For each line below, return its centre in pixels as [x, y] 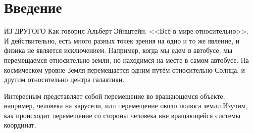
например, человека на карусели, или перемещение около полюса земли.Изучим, [126, 106]
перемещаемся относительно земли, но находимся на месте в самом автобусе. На [126, 60]
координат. [20, 125]
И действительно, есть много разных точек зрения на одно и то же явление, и [122, 40]
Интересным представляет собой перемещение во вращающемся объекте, [115, 96]
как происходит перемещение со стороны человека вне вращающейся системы [122, 115]
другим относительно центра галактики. [64, 79]
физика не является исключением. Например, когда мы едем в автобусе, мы [118, 50]
